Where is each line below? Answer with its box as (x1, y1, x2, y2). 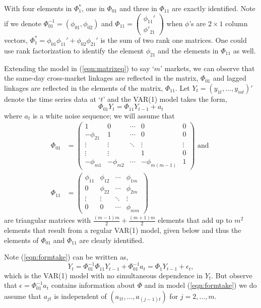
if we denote (4, 18, 41, 28)
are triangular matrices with (4, 215, 91, 225)
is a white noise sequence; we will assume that (32, 110, 175, 120)
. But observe (211, 270, 252, 280)
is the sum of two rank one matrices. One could (100, 34, 247, 45)
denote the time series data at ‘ (4, 93, 101, 104)
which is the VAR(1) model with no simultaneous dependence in (4, 270, 203, 280)
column (225, 18, 248, 28)
